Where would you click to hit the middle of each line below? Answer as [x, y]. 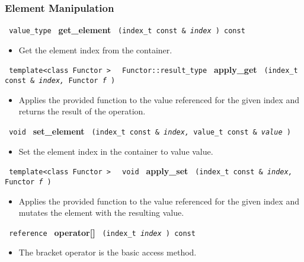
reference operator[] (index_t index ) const [102, 232]
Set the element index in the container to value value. [116, 151]
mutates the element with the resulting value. [101, 213]
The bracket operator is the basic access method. [108, 252]
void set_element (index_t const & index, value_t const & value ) [150, 131]
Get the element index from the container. [95, 49]
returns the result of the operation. [82, 111]
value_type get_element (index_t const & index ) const [127, 30]
